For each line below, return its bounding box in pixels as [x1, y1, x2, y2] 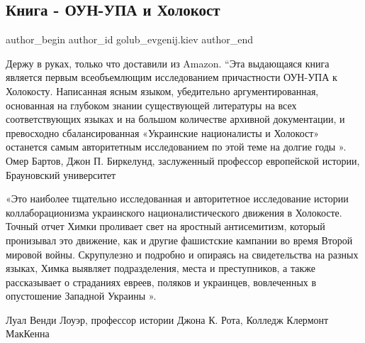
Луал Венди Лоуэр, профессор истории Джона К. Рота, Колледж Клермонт [6, 312, 329, 327]
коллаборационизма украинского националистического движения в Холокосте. [6, 205, 342, 219]
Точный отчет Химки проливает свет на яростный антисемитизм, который [6, 219, 325, 234]
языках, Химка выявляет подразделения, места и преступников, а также [6, 261, 315, 276]
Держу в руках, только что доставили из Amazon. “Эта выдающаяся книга [6, 55, 330, 70]
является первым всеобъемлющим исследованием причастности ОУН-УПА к [6, 70, 337, 85]
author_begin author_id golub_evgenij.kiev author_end [6, 32, 254, 47]
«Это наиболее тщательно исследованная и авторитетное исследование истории [6, 191, 349, 206]
